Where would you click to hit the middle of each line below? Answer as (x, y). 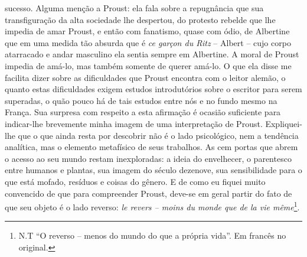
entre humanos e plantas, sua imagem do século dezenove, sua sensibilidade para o (153, 170)
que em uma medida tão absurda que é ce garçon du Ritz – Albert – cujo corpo (148, 42)
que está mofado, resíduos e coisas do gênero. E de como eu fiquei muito (135, 181)
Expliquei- (284, 123)
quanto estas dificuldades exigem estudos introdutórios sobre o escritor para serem (153, 89)
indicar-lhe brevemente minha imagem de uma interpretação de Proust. (134, 123)
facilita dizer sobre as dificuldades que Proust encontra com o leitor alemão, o (145, 77)
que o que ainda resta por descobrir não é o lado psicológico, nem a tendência (158, 135)
